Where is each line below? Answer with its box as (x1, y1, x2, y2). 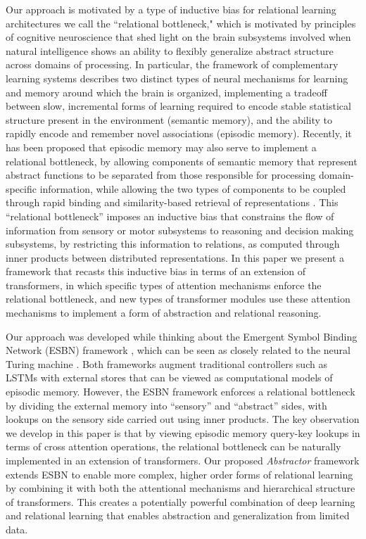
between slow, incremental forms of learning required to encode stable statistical (6, 99, 351, 113)
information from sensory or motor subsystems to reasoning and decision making (6, 222, 354, 237)
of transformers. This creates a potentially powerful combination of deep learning (6, 494, 355, 509)
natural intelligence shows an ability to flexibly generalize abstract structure (6, 43, 334, 58)
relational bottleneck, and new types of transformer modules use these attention (6, 291, 351, 306)
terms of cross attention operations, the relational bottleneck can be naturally (6, 439, 341, 454)
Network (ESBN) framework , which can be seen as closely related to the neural (6, 343, 351, 357)
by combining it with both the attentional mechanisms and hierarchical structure (6, 481, 355, 495)
